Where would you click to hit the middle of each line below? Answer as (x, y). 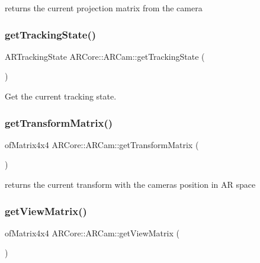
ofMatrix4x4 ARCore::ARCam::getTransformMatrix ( (102, 144)
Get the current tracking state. (61, 96)
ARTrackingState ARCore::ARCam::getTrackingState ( (105, 56)
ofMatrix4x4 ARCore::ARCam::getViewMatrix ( (92, 232)
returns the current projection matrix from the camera (104, 8)
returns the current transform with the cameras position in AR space (130, 184)
